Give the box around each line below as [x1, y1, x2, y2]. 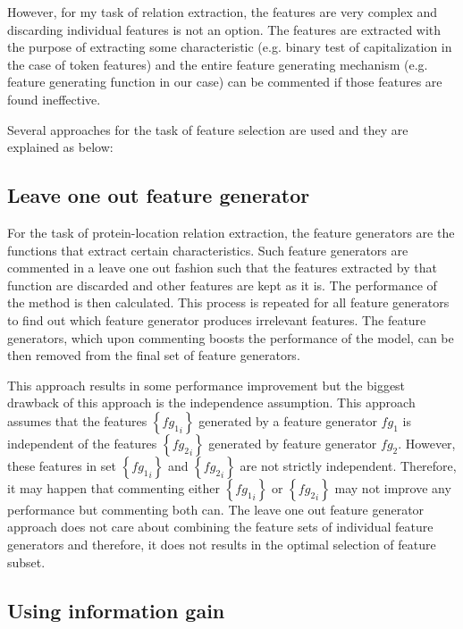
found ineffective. [7, 89, 101, 108]
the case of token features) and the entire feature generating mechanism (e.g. [7, 55, 428, 73]
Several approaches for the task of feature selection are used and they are [7, 120, 408, 138]
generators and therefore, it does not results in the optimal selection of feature [7, 535, 436, 554]
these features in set [7, 456, 116, 474]
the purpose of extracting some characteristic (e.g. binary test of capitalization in [7, 38, 452, 56]
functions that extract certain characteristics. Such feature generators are [7, 240, 408, 259]
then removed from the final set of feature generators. [7, 346, 300, 365]
